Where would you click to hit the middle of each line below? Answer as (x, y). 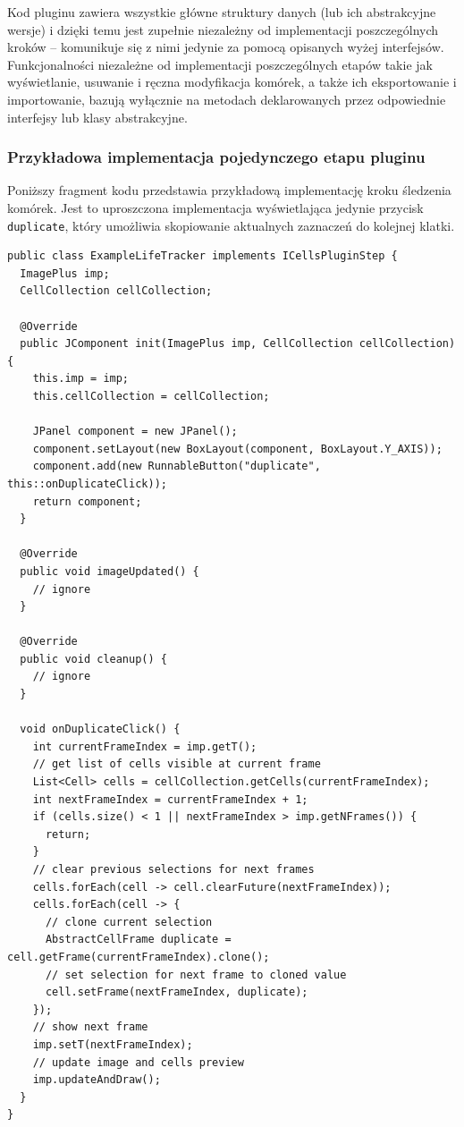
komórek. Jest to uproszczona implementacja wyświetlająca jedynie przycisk (215, 207)
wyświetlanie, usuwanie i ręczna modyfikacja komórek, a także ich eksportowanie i (232, 82)
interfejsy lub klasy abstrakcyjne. (97, 117)
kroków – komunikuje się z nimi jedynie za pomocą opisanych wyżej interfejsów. (226, 47)
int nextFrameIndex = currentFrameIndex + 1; (170, 799)
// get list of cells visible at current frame (177, 764)
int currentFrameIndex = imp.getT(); (145, 746)
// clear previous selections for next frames (173, 869)
